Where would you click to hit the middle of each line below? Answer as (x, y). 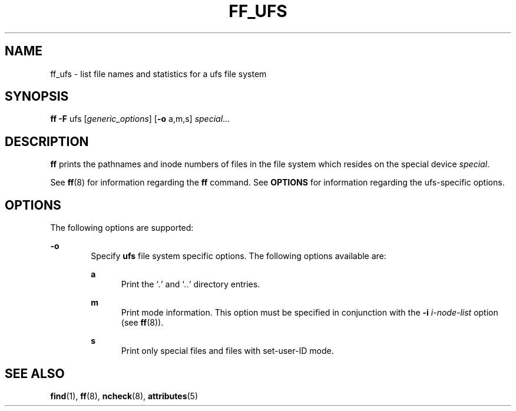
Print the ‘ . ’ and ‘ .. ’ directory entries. (191, 284)
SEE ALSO (35, 373)
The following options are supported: (122, 228)
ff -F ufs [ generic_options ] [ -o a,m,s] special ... (140, 119)
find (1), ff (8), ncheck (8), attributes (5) (124, 396)
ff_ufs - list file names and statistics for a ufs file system (158, 74)
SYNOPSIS (37, 97)
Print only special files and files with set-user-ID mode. (227, 351)
